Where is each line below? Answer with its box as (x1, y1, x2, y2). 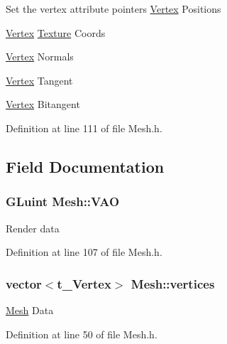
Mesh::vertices (131, 274, 215, 292)
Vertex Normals (6, 49, 74, 64)
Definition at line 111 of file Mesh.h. (6, 120, 162, 135)
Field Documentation (6, 155, 165, 177)
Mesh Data (6, 302, 54, 317)
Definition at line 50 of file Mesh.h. (6, 326, 157, 341)
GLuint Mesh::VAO (6, 193, 120, 210)
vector (6, 274, 42, 292)
